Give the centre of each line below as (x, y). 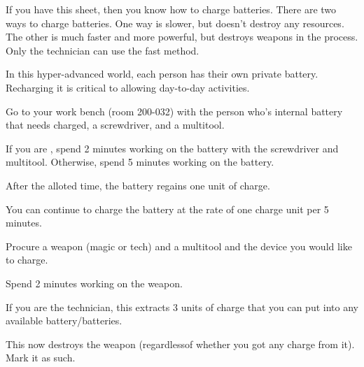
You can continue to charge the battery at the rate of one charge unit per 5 (167, 209)
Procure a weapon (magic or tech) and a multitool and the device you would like (179, 246)
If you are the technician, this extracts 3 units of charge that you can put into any (182, 307)
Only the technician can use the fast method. (103, 50)
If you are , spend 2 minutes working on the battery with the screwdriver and (172, 148)
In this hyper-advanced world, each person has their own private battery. (162, 74)
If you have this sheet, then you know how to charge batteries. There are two (171, 9)
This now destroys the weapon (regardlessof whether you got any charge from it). (180, 344)
